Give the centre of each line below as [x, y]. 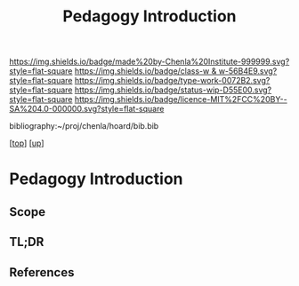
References [42, 272]
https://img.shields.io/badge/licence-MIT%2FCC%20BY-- [181, 99]
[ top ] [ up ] [27, 143]
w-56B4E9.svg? [248, 71]
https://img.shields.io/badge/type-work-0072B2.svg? [172, 81]
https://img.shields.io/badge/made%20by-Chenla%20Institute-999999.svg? [149, 62]
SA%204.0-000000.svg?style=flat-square [87, 109]
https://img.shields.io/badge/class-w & [145, 71]
